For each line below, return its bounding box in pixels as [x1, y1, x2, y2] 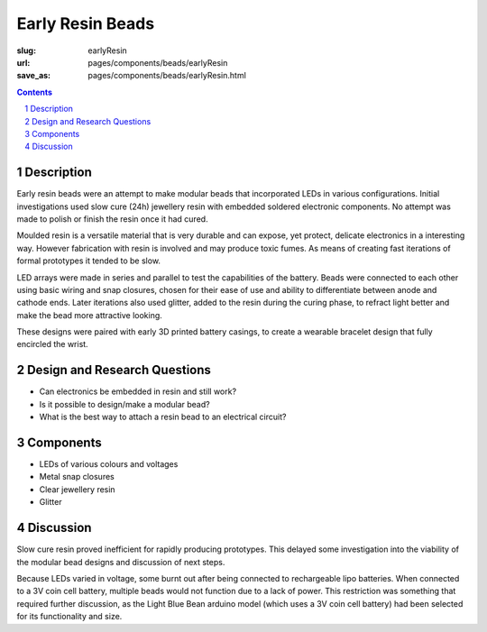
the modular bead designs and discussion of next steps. [16, 556, 225, 567]
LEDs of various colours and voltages [39, 459, 179, 470]
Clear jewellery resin [39, 483, 116, 495]
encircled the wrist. [16, 339, 89, 350]
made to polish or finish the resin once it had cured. [16, 213, 208, 224]
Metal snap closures [39, 472, 115, 482]
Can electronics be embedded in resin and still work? [39, 386, 237, 397]
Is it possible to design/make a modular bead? [39, 398, 211, 409]
